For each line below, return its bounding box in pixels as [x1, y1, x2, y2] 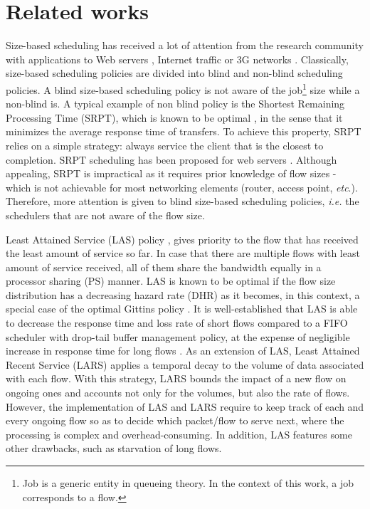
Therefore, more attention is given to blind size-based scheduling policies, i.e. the [6, 194, 359, 209]
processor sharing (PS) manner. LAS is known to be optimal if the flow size [6, 273, 336, 288]
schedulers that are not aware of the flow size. [6, 207, 205, 222]
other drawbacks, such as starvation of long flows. [6, 441, 222, 456]
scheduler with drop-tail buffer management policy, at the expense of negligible [6, 329, 350, 344]
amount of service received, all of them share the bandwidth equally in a [6, 259, 322, 274]
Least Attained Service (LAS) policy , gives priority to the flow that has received [6, 231, 359, 246]
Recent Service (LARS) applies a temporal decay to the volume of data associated [6, 357, 364, 372]
